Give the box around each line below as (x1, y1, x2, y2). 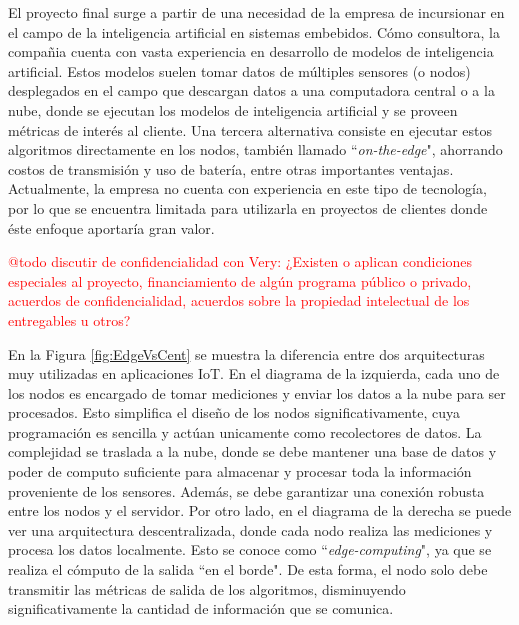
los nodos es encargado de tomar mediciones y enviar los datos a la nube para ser (8, 382, 506, 403)
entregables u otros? (8, 309, 131, 330)
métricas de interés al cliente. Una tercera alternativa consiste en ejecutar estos (8, 119, 492, 140)
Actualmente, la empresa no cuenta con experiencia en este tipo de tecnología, (8, 178, 487, 199)
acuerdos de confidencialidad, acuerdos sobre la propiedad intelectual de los (8, 290, 470, 311)
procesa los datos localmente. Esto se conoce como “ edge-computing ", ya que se (8, 539, 492, 560)
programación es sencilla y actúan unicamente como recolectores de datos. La (8, 421, 482, 442)
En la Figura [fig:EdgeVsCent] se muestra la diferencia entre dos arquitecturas (8, 343, 485, 364)
